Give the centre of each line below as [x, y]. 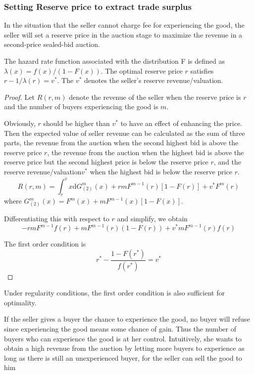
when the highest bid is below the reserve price [161, 171]
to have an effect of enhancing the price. [181, 123]
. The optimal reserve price [142, 70]
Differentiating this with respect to [57, 219]
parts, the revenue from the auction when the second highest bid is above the [121, 143]
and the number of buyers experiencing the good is [81, 106]
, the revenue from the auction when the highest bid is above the [146, 152]
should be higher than [76, 123]
